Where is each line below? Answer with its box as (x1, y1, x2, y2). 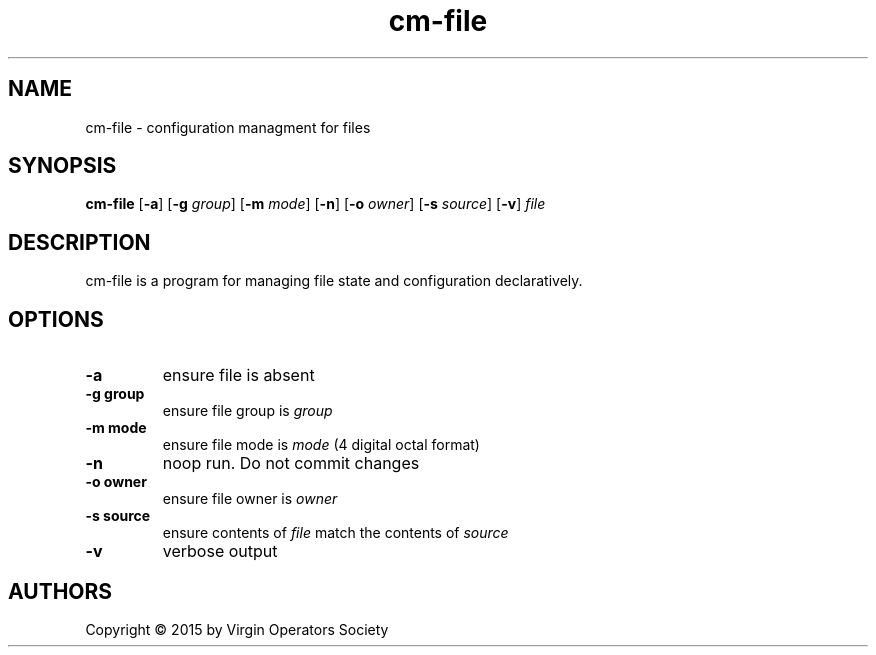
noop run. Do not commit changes (162, 453, 420, 474)
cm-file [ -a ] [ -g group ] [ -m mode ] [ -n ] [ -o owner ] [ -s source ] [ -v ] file (85, 195, 546, 213)
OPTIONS (8, 306, 104, 332)
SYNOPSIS (8, 153, 117, 179)
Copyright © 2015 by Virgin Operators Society (85, 620, 389, 638)
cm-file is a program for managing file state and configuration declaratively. (85, 272, 583, 290)
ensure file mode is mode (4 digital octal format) (162, 436, 480, 454)
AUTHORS (8, 578, 113, 604)
